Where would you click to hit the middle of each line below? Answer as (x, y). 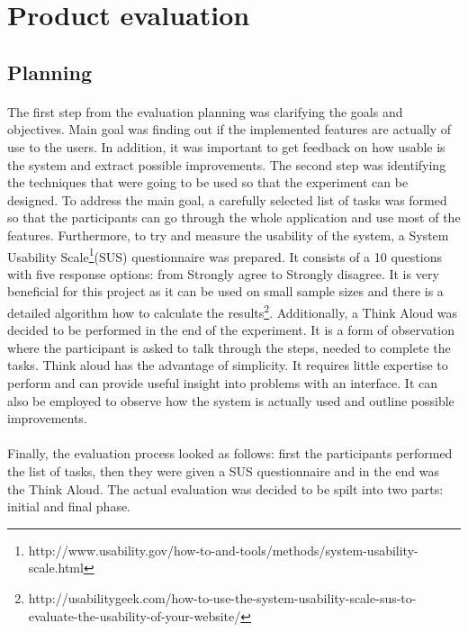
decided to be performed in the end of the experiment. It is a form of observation (231, 330)
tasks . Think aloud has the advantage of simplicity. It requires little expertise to (228, 365)
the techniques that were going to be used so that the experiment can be (208, 182)
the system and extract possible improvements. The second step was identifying (227, 164)
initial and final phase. (69, 506)
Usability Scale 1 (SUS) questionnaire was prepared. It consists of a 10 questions (225, 255)
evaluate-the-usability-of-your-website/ (135, 615)
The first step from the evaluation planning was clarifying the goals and (205, 111)
